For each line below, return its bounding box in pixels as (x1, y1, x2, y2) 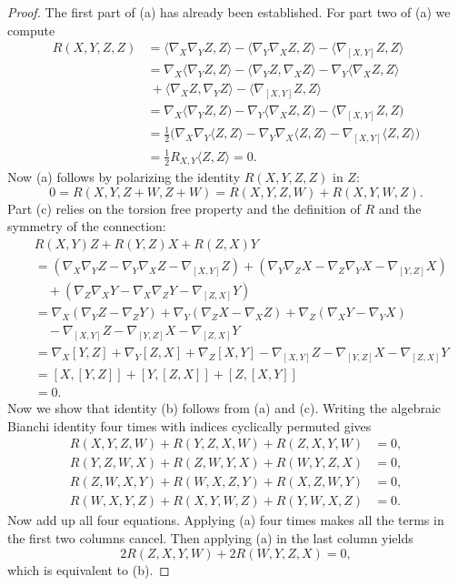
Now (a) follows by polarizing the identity (7, 167, 241, 187)
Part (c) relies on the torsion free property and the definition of (7, 198, 361, 217)
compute (7, 20, 55, 39)
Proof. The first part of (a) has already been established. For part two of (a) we (7, 3, 451, 21)
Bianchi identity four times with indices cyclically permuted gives (7, 416, 372, 435)
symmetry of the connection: (7, 217, 166, 236)
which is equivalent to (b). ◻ (7, 560, 170, 579)
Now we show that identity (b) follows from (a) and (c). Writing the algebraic (7, 399, 442, 418)
